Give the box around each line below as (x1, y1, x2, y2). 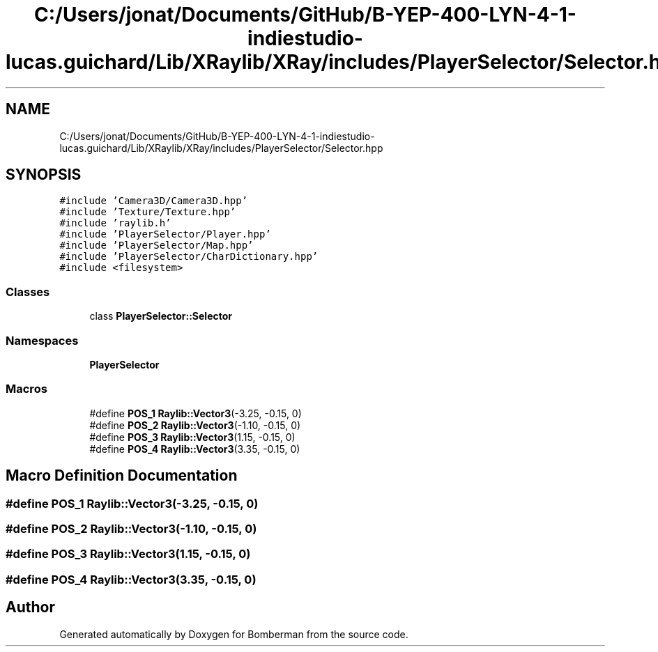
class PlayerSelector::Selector (89, 310, 232, 323)
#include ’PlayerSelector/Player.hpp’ (59, 228, 271, 240)
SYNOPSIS (6, 166, 82, 184)
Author (6, 598, 55, 616)
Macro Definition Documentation (6, 467, 238, 485)
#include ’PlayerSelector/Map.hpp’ (59, 240, 254, 251)
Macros (6, 382, 47, 396)
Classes (6, 284, 50, 299)
